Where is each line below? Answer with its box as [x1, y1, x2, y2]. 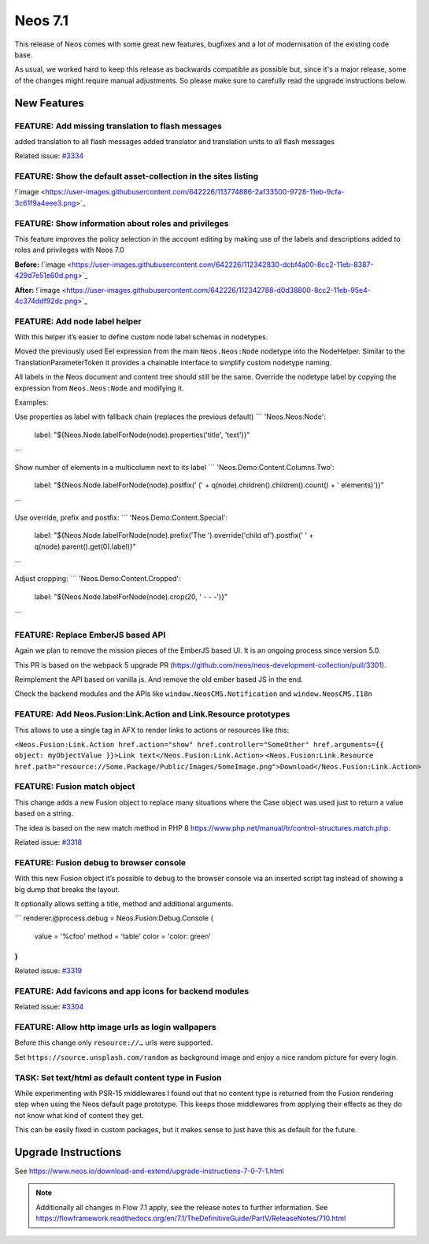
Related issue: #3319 [14, 966, 83, 976]
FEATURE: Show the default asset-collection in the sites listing [14, 171, 259, 182]
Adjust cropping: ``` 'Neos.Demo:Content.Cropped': [14, 574, 181, 583]
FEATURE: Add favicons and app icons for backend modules [14, 985, 250, 996]
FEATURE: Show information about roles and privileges [14, 217, 229, 228]
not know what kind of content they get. [14, 1110, 145, 1120]
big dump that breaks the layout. [14, 884, 120, 894]
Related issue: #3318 [14, 838, 83, 846]
